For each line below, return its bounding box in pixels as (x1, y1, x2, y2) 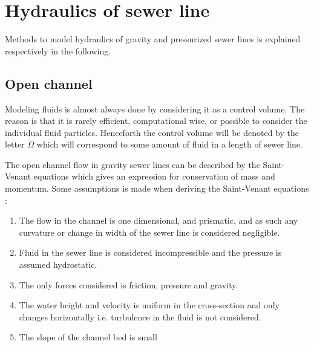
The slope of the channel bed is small (19, 331, 157, 343)
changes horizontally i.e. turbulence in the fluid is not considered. (19, 310, 261, 323)
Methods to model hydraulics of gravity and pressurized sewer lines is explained (5, 33, 301, 45)
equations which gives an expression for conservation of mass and (33, 170, 275, 183)
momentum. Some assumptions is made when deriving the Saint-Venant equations (5, 182, 309, 195)
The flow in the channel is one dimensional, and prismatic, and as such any (19, 214, 298, 227)
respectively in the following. (5, 44, 111, 57)
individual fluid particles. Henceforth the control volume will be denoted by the (5, 126, 299, 138)
